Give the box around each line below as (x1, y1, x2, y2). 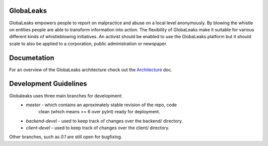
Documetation (9, 54, 55, 62)
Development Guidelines (9, 79, 87, 88)
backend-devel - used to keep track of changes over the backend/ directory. (26, 118, 183, 124)
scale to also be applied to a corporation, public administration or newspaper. (9, 40, 167, 47)
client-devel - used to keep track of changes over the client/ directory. (26, 125, 170, 131)
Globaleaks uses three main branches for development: (9, 92, 123, 99)
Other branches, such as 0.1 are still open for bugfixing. (9, 134, 123, 140)
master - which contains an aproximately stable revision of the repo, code (26, 102, 177, 108)
